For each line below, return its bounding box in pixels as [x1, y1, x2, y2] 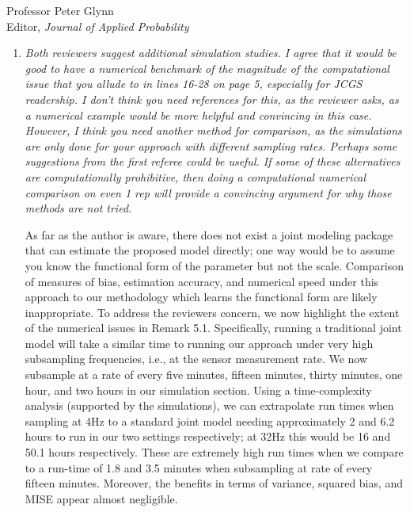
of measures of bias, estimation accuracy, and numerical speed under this [25, 273, 379, 289]
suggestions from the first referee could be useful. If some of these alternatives [25, 153, 401, 170]
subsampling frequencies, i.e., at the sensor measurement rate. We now [25, 350, 368, 367]
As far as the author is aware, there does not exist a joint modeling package [25, 226, 393, 243]
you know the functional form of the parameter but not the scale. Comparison [25, 257, 404, 273]
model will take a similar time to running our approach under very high [25, 334, 374, 351]
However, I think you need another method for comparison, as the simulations [25, 122, 402, 139]
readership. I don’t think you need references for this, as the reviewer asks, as [25, 90, 399, 107]
